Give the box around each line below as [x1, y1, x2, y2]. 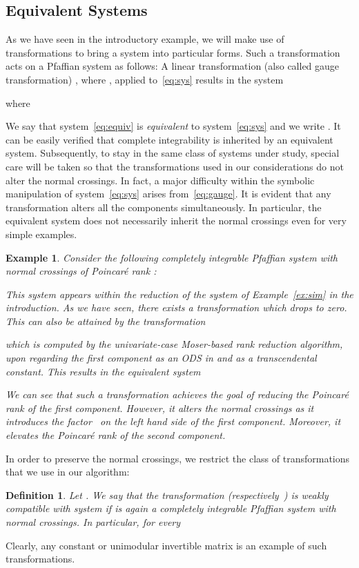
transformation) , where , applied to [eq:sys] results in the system [6, 72, 284, 86]
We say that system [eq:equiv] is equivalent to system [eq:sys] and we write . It [6, 119, 341, 133]
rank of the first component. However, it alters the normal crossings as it [6, 400, 314, 415]
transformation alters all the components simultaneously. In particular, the [6, 199, 322, 214]
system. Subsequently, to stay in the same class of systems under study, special [6, 146, 340, 160]
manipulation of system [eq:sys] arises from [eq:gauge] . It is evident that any [6, 186, 331, 201]
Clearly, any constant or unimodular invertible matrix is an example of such [6, 538, 327, 552]
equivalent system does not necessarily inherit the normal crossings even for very [6, 213, 347, 228]
